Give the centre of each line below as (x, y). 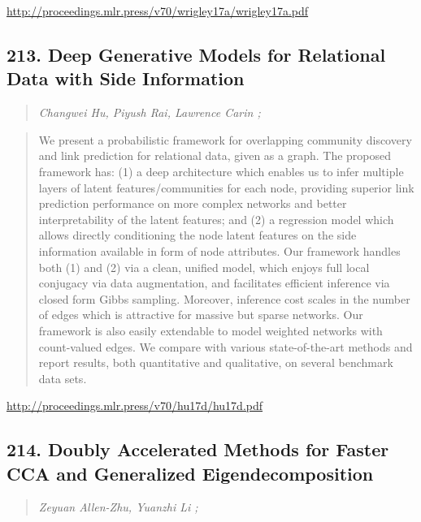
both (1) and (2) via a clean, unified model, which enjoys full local (204, 267)
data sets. (63, 378)
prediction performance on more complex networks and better (193, 203)
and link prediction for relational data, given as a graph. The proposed (215, 155)
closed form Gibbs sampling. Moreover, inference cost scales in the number (224, 298)
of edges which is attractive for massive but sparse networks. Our (201, 315)
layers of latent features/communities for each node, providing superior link (226, 187)
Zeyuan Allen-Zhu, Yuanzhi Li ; (118, 507)
